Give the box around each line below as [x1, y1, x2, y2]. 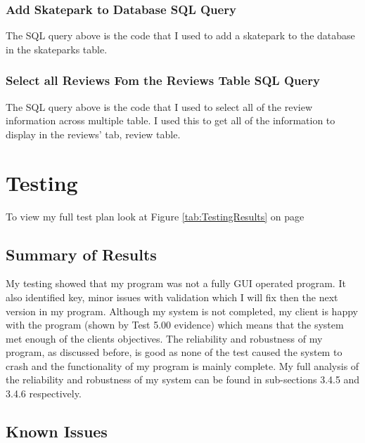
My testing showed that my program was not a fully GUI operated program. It [6, 276, 346, 291]
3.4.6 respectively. [6, 386, 82, 401]
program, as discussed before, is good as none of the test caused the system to [6, 345, 342, 359]
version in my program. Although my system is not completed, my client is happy [6, 303, 358, 318]
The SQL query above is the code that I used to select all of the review [6, 99, 313, 114]
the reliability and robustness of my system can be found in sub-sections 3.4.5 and [6, 372, 360, 387]
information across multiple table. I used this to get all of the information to [6, 113, 335, 128]
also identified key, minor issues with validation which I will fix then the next [6, 289, 338, 304]
